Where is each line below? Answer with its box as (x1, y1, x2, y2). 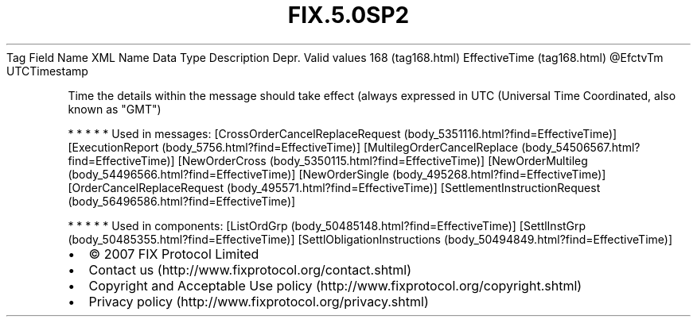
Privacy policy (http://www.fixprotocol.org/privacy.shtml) (88, 293, 429, 310)
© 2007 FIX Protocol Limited (88, 245, 259, 262)
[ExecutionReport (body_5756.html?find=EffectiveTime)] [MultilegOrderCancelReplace (68, 140, 519, 154)
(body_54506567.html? (521, 140, 641, 154)
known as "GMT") (68, 102, 162, 116)
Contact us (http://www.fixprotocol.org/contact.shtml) (88, 261, 412, 278)
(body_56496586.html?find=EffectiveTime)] (68, 194, 296, 208)
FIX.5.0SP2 (287, 2, 410, 29)
